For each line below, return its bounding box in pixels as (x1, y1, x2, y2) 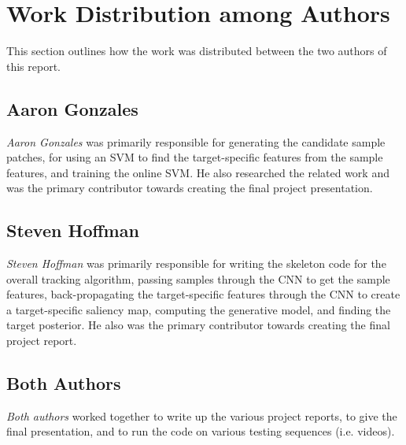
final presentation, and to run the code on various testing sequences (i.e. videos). (6, 423, 395, 439)
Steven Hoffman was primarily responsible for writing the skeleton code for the (6, 255, 386, 272)
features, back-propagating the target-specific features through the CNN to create (6, 286, 400, 302)
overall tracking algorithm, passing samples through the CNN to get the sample (6, 270, 390, 287)
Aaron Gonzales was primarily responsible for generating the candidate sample (6, 133, 386, 150)
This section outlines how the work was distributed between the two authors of (6, 43, 387, 59)
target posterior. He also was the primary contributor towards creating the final (6, 317, 390, 333)
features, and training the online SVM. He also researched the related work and (6, 164, 389, 180)
